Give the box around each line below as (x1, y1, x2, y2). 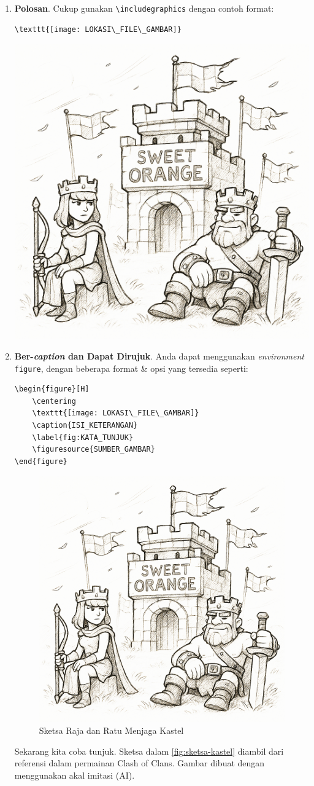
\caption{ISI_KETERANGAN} (32, 421, 138, 430)
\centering (32, 396, 77, 406)
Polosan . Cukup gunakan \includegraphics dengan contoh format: (14, 2, 274, 14)
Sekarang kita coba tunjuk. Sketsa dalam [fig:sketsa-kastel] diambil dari (14, 744, 284, 757)
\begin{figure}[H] (14, 385, 90, 394)
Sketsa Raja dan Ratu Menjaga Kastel (39, 724, 184, 737)
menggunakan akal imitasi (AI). (14, 769, 135, 782)
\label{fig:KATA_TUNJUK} (32, 433, 134, 442)
